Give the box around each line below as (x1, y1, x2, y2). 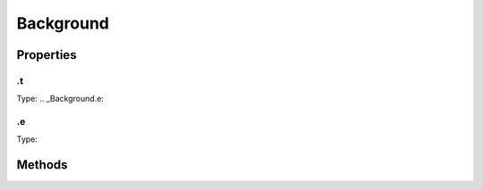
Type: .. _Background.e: (16, 94, 105, 104)
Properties (16, 47, 77, 62)
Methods (16, 157, 68, 173)
